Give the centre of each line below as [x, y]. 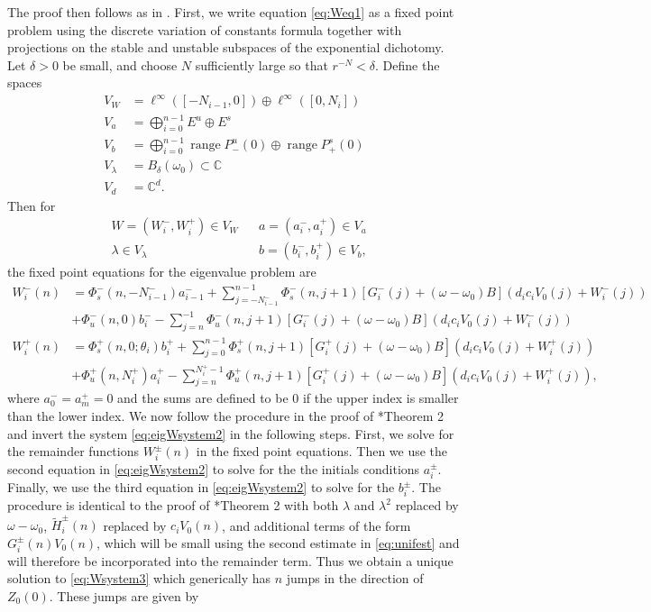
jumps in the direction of [355, 578]
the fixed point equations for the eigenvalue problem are [162, 272]
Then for [32, 205]
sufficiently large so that [261, 64]
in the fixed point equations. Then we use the [322, 451]
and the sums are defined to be [203, 398]
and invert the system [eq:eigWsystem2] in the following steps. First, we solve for [231, 433]
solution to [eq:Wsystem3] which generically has [139, 578]
